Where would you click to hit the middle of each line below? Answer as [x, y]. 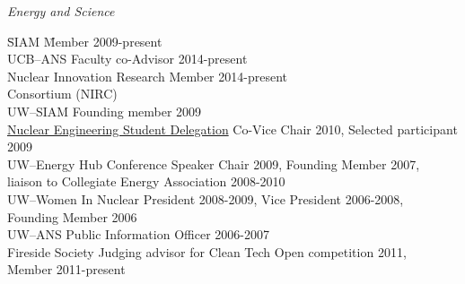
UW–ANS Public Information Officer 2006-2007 [138, 234]
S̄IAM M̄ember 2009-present [85, 41]
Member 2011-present [66, 269]
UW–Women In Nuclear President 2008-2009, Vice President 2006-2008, [206, 198]
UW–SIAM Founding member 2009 [105, 111]
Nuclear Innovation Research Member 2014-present [147, 76]
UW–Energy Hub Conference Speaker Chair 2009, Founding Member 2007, [214, 164]
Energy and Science [61, 11]
